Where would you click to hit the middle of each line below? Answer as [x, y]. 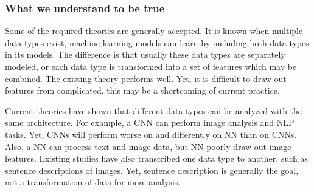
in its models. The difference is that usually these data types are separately [145, 54]
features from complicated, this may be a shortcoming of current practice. [142, 90]
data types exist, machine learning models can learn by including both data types [157, 42]
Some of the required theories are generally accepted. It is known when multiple [154, 31]
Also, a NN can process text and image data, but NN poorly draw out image [148, 146]
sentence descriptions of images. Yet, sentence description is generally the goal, [152, 170]
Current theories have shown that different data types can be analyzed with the [154, 110]
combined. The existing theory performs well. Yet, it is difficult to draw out [146, 78]
